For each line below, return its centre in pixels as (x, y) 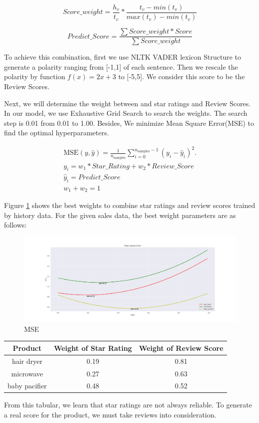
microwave (27, 373)
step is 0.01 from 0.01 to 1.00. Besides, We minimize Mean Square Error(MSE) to (129, 123)
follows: (15, 225)
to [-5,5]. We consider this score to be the (181, 76)
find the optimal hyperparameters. (56, 133)
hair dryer (27, 361)
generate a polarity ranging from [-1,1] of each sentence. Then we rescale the (121, 66)
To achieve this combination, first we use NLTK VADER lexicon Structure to (122, 57)
